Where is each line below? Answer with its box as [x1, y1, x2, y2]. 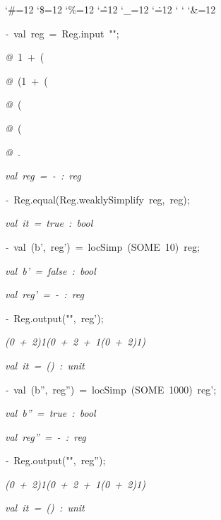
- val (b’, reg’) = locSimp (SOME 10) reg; [5, 239, 200, 254]
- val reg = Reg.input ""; [5, 25, 119, 40]
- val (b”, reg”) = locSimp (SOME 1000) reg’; [5, 382, 217, 396]
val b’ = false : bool [5, 263, 96, 278]
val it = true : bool [5, 215, 93, 230]
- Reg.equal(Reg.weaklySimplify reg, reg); [5, 191, 190, 206]
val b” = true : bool [5, 406, 96, 420]
